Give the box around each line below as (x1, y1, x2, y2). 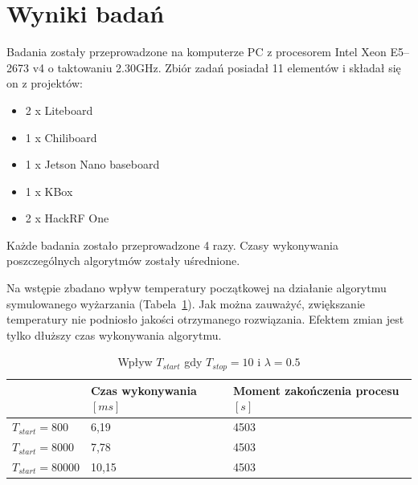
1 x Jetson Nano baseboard (25, 156, 160, 173)
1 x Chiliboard (25, 128, 97, 145)
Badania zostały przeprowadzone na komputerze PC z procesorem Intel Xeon (6, 43, 387, 60)
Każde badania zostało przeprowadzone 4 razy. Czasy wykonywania (6, 236, 338, 253)
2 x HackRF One (25, 210, 109, 226)
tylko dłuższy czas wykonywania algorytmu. (6, 326, 222, 343)
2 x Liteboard (25, 101, 93, 118)
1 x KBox (25, 182, 73, 199)
